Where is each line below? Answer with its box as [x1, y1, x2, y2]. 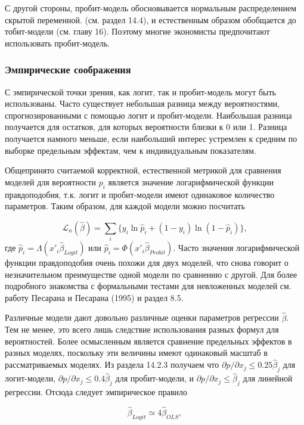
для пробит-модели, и [115, 372, 194, 384]
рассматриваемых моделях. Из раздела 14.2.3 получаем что [5, 358, 219, 371]
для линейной [243, 372, 293, 384]
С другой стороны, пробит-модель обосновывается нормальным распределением [5, 2, 297, 14]
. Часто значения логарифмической [173, 241, 300, 254]
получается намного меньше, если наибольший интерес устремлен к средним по [5, 132, 297, 144]
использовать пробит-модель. [5, 36, 110, 49]
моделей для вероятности [5, 175, 97, 188]
